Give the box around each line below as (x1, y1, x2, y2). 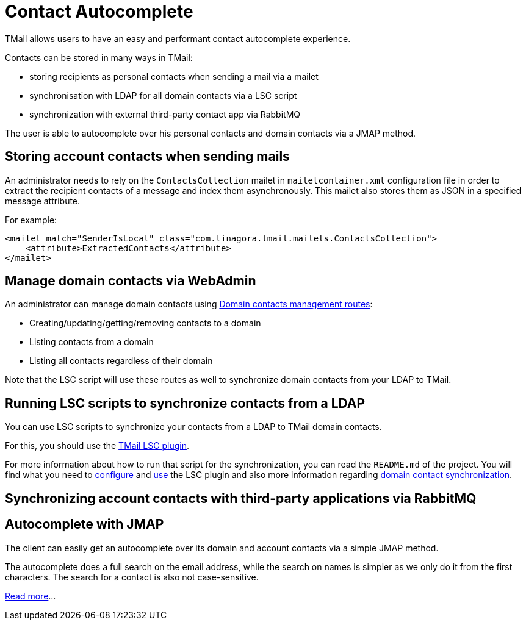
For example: (5, 214, 57, 225)
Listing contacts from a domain (29, 337, 154, 348)
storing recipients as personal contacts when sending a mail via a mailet (29, 71, 319, 82)
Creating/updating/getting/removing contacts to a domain (29, 318, 261, 329)
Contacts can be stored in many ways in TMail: (5, 52, 193, 63)
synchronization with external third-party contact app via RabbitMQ (29, 109, 301, 120)
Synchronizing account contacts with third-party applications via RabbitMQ (5, 490, 477, 506)
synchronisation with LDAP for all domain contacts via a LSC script (29, 90, 297, 101)
